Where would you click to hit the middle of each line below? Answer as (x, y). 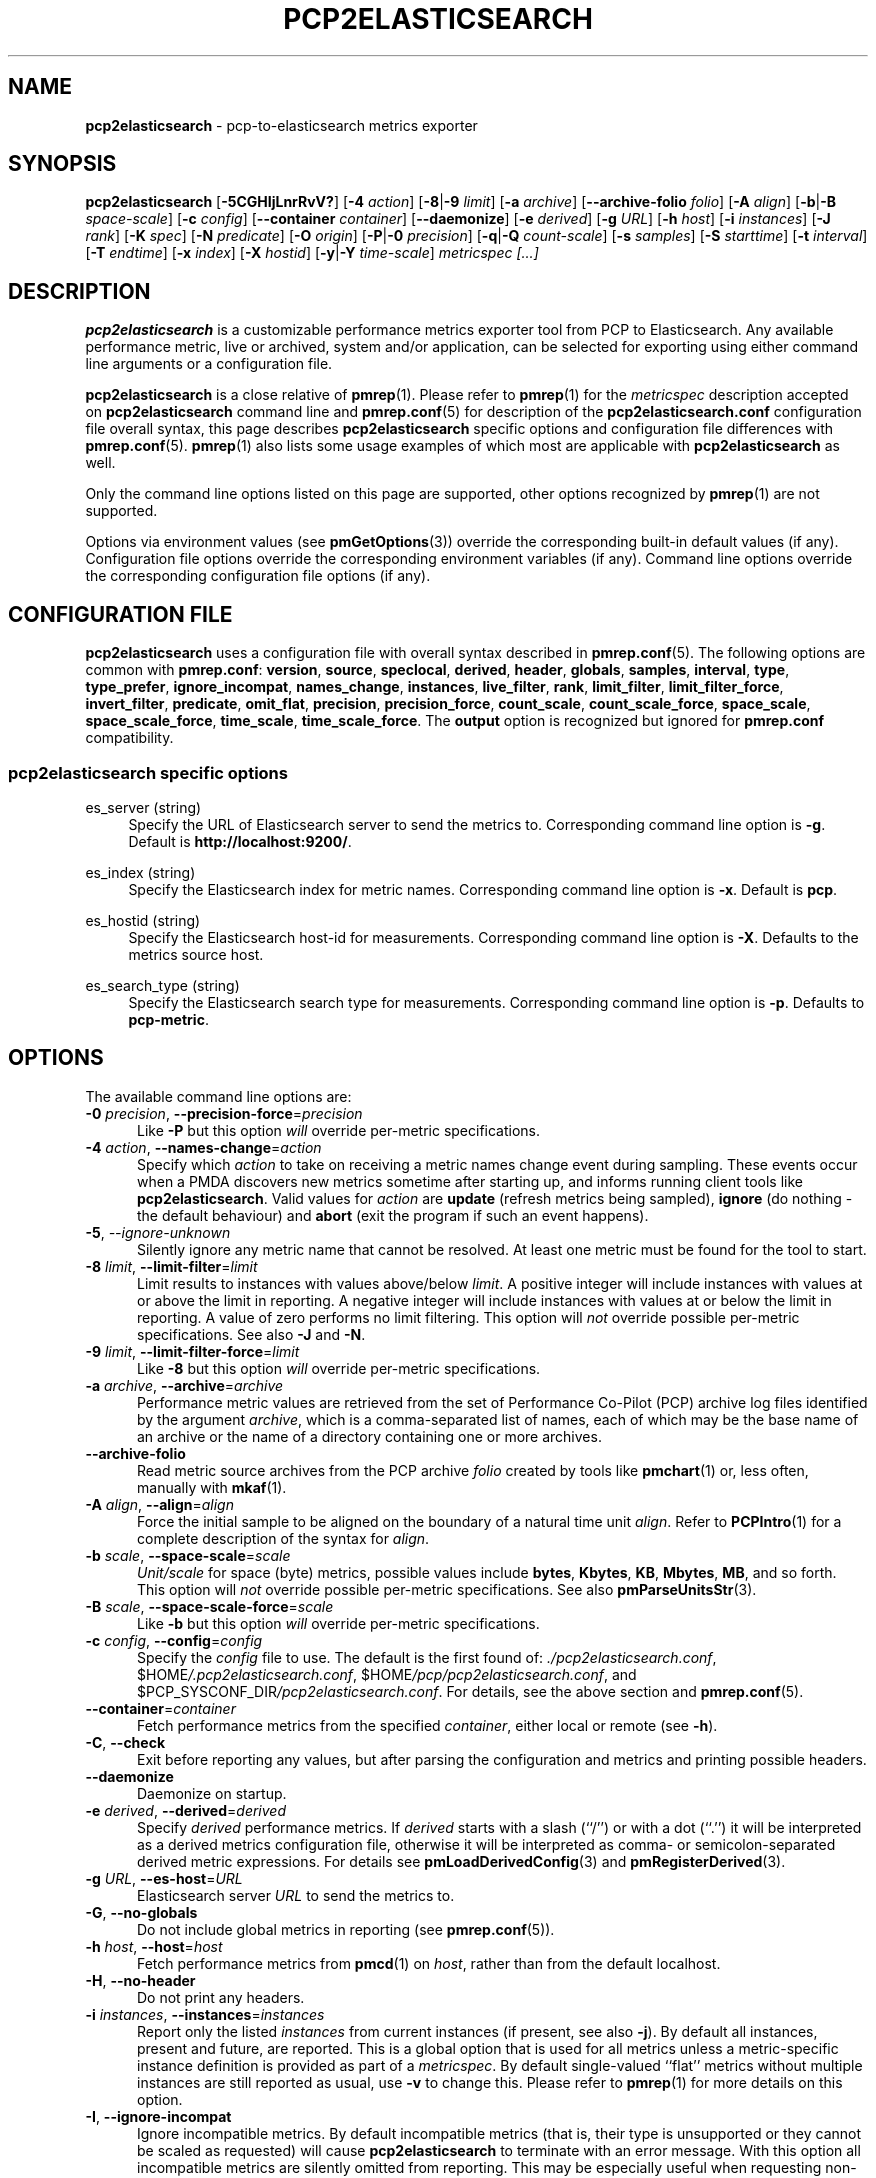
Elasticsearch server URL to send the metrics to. (296, 1895)
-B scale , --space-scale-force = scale (209, 1606)
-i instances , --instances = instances (205, 2014)
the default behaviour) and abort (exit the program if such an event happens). (393, 1215)
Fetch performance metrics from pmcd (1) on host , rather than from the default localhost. (429, 1963)
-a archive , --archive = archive (184, 1385)
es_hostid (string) (143, 920)
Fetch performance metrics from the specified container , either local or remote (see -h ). (427, 1725)
